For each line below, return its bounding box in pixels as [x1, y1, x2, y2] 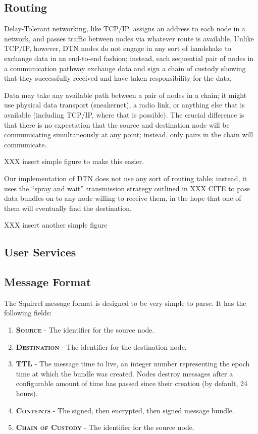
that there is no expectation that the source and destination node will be [4, 119, 230, 130]
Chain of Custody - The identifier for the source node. [16, 422, 194, 432]
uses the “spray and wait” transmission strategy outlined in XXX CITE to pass [4, 183, 250, 193]
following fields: [4, 307, 52, 318]
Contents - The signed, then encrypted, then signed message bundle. [16, 405, 234, 415]
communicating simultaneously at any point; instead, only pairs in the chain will [4, 129, 253, 140]
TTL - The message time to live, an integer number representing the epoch [16, 358, 250, 369]
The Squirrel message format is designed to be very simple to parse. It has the [4, 297, 246, 308]
